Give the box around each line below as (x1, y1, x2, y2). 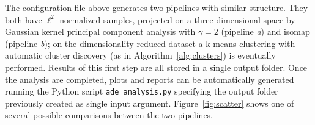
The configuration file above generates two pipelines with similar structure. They (5, 1, 308, 13)
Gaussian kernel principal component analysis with (5, 25, 196, 38)
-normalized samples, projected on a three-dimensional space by (56, 13, 295, 26)
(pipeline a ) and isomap (221, 25, 310, 38)
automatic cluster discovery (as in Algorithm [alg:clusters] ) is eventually (5, 49, 276, 62)
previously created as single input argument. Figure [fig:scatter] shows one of (5, 96, 294, 109)
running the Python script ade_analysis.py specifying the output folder (5, 85, 278, 98)
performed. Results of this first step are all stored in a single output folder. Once (5, 60, 308, 73)
